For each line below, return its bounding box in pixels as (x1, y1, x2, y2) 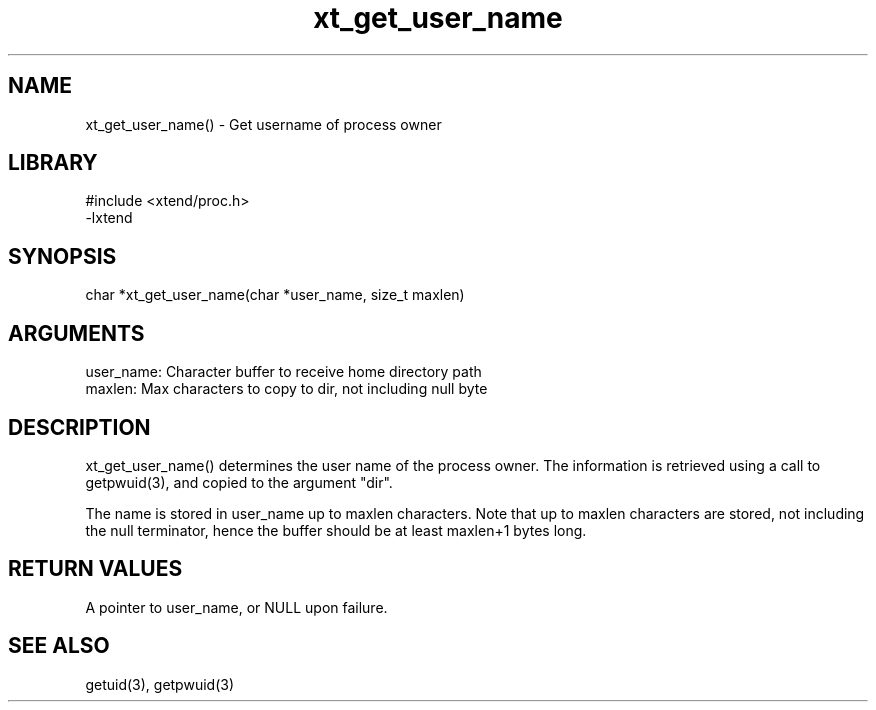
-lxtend (85, 209, 133, 227)
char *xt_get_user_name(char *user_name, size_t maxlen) (85, 286, 465, 304)
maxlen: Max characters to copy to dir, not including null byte (85, 380, 488, 398)
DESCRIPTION (8, 414, 151, 440)
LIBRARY (8, 150, 98, 176)
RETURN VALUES (8, 556, 183, 582)
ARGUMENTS (8, 320, 145, 346)
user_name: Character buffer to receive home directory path (85, 363, 482, 381)
